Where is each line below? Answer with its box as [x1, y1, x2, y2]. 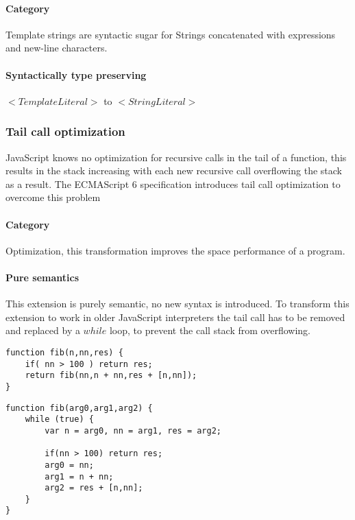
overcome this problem [5, 190, 101, 204]
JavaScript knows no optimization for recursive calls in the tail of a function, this [5, 150, 347, 164]
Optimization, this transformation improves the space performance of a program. [5, 243, 345, 257]
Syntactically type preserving [5, 67, 147, 82]
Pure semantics [5, 270, 79, 284]
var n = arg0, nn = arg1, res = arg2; [45, 425, 221, 436]
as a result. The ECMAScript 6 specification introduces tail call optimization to [5, 176, 341, 191]
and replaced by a [5, 323, 80, 338]
